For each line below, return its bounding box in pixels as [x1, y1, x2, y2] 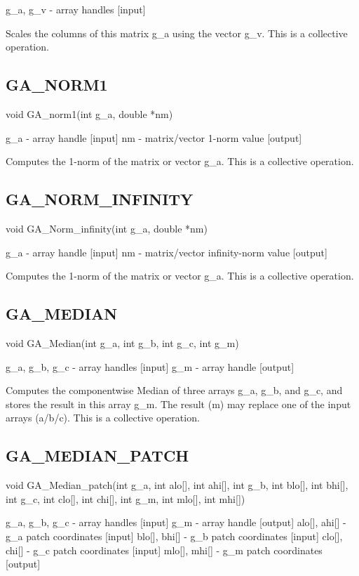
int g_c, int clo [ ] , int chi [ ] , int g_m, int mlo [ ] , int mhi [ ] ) [6, 491, 245, 506]
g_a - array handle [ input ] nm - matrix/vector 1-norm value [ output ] [6, 130, 302, 145]
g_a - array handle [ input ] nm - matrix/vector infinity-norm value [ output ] [6, 244, 327, 259]
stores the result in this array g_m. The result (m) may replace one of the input [6, 396, 351, 411]
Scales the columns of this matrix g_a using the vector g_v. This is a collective [6, 25, 348, 40]
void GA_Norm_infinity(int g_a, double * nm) [6, 221, 208, 235]
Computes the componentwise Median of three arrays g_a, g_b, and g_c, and [6, 383, 343, 398]
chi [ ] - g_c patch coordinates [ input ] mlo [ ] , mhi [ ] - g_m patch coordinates [6, 542, 323, 557]
